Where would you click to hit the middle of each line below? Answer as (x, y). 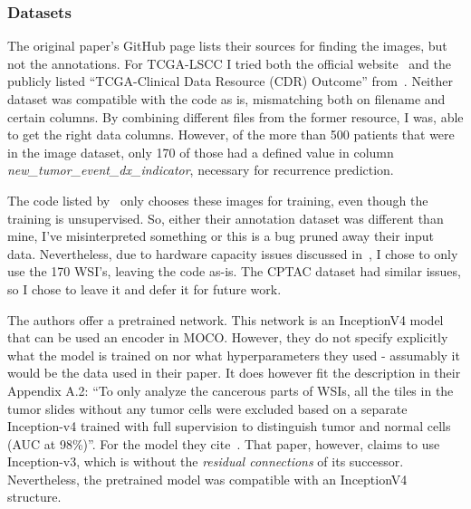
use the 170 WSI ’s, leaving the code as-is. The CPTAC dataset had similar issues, (234, 271)
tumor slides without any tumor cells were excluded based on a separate (207, 408)
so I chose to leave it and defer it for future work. (144, 288)
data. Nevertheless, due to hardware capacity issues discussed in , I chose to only (233, 253)
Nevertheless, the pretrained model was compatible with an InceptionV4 (207, 479)
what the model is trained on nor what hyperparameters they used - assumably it (234, 355)
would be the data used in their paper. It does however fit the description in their (234, 373)
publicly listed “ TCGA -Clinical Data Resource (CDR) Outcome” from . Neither (230, 81)
